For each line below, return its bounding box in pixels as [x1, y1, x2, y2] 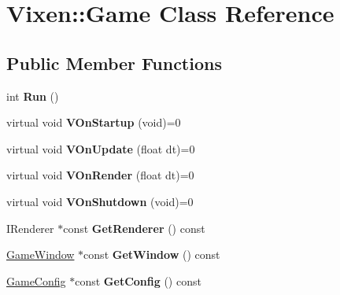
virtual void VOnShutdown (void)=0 [6, 193, 194, 209]
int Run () [6, 87, 59, 104]
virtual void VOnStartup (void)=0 [6, 114, 181, 131]
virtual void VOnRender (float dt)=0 [6, 167, 194, 183]
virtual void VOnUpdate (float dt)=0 [6, 140, 195, 157]
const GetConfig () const [75, 272, 201, 289]
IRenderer [6, 219, 54, 236]
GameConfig [6, 272, 66, 289]
